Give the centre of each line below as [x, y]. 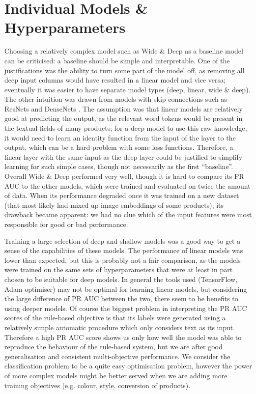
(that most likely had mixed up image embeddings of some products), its [114, 205]
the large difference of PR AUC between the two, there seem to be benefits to [121, 298]
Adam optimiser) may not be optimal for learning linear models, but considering [126, 289]
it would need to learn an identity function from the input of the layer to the [120, 137]
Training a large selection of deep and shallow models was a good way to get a [123, 240]
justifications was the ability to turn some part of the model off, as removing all [125, 70]
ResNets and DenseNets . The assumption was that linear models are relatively [124, 108]
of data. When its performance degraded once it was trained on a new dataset [122, 195]
